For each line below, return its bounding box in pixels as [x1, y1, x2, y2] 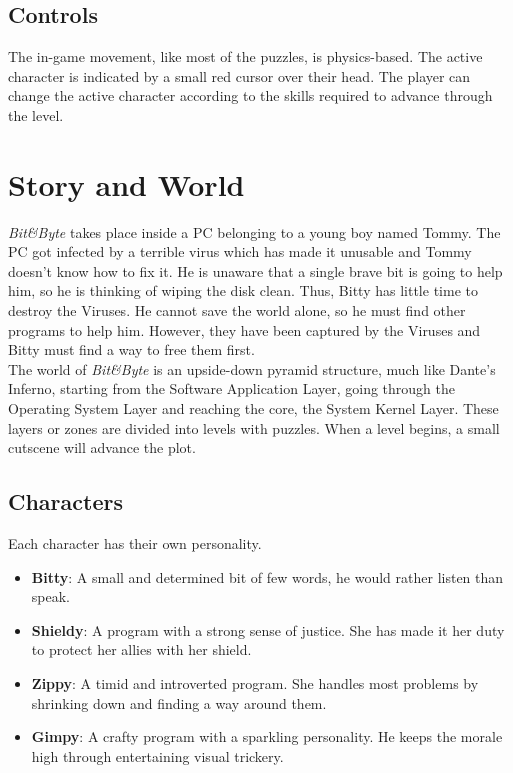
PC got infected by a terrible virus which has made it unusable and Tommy [8, 241, 472, 262]
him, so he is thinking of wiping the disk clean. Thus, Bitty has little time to [8, 280, 478, 301]
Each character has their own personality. [8, 533, 262, 554]
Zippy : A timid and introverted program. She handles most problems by [31, 673, 479, 693]
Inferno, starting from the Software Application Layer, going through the [8, 378, 456, 399]
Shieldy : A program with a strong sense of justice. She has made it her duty [31, 619, 505, 640]
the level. [8, 104, 64, 125]
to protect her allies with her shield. [31, 639, 252, 660]
